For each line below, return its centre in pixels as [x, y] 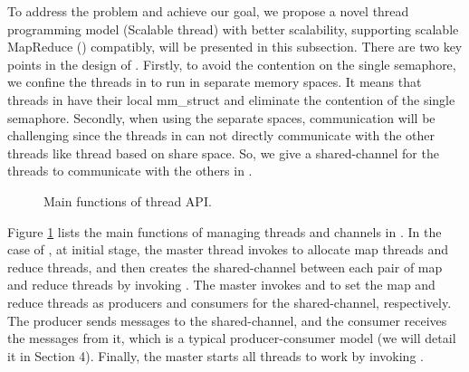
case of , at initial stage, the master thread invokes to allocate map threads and [228, 249]
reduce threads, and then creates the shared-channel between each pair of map [225, 267]
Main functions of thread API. [128, 200]
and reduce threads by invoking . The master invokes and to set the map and [221, 285]
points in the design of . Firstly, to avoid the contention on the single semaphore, [232, 64]
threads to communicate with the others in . [130, 171]
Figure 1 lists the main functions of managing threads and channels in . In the [225, 231]
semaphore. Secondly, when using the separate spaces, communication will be [221, 117]
